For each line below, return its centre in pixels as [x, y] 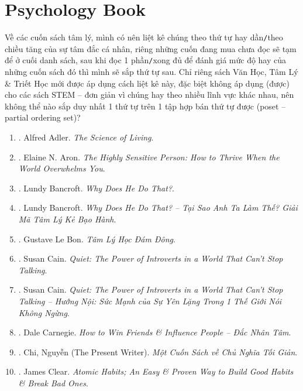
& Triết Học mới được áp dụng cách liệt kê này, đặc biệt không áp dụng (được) [147, 83]
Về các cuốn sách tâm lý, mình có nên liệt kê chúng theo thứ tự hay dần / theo [144, 37]
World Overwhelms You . [62, 168]
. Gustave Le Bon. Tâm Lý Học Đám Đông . [97, 239]
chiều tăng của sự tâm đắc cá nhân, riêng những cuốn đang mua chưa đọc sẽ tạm [151, 48]
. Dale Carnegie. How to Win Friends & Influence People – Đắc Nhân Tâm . [155, 332]
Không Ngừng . [44, 312]
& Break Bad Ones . [53, 383]
